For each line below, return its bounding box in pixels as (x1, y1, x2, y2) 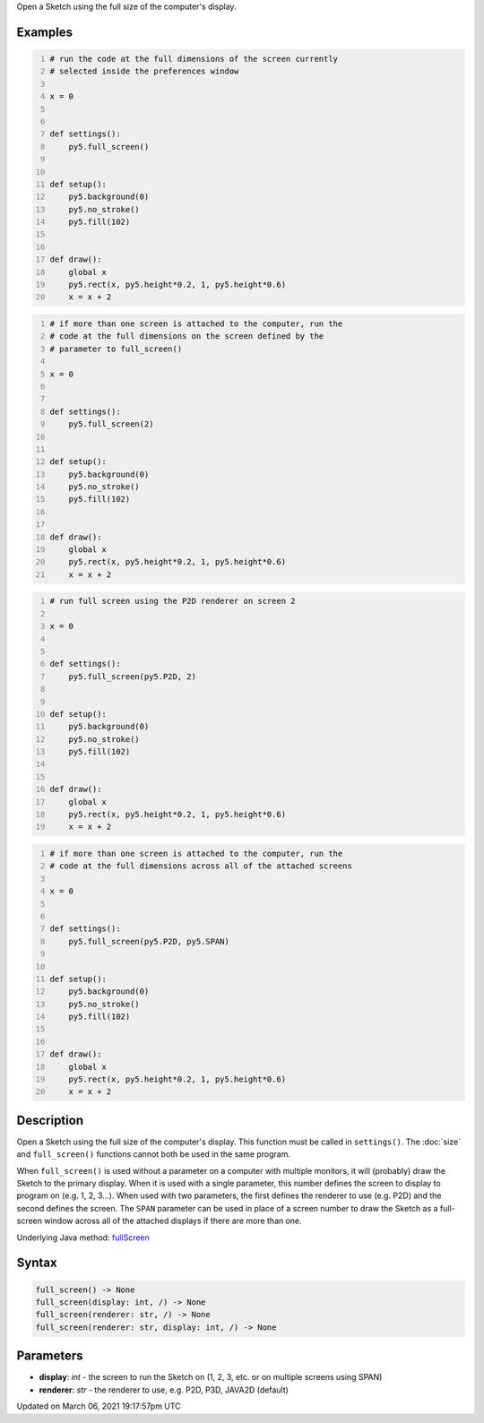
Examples (16, 24, 73, 39)
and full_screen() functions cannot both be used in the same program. (16, 1149, 291, 1160)
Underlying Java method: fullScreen (16, 1232, 150, 1243)
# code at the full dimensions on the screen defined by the (49, 332, 324, 341)
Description (16, 1112, 84, 1128)
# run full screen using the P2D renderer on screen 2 (49, 596, 296, 607)
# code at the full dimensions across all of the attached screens (49, 861, 353, 871)
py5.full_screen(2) (68, 419, 154, 429)
